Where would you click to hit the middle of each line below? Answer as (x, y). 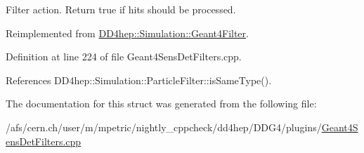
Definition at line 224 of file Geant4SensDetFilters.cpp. (124, 56)
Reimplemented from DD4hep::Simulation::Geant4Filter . (127, 33)
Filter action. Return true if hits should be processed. (121, 9)
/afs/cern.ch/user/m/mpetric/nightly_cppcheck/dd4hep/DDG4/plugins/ (164, 127)
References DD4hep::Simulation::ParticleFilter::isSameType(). (139, 80)
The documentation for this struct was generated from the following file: (161, 104)
